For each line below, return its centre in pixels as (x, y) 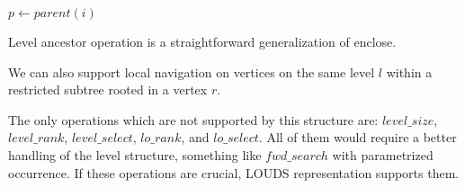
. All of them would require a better (358, 137)
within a (409, 72)
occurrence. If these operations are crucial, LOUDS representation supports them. (234, 172)
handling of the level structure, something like (135, 154)
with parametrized (383, 154)
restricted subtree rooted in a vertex (108, 90)
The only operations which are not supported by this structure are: (193, 119)
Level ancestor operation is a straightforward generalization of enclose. (202, 41)
